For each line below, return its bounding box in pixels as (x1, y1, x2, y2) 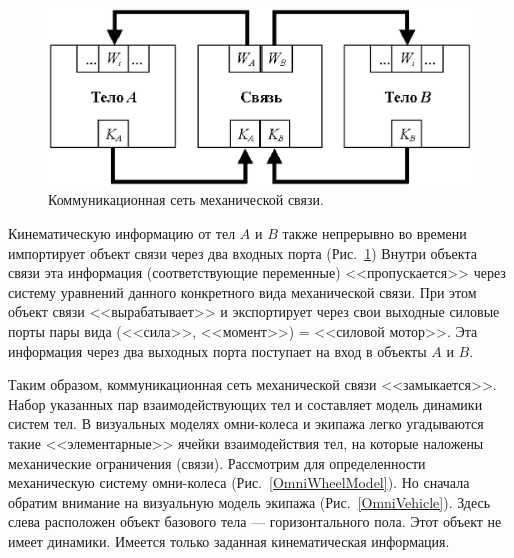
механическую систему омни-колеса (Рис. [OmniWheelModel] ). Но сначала (8, 472, 470, 493)
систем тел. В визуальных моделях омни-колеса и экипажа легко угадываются (8, 413, 484, 434)
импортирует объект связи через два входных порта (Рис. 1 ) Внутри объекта (8, 242, 477, 263)
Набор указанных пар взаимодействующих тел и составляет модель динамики (8, 393, 483, 414)
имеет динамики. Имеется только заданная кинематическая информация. (8, 530, 450, 551)
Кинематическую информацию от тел (8, 222, 236, 243)
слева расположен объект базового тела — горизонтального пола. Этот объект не (8, 511, 502, 532)
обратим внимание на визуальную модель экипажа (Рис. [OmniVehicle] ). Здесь (8, 491, 491, 512)
